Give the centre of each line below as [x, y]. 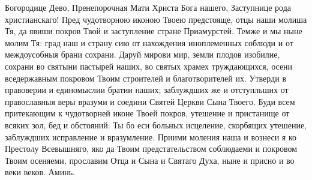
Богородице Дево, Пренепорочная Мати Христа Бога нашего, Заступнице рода [148, 7]
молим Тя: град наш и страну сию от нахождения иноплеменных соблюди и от [149, 42]
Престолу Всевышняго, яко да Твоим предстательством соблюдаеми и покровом [151, 148]
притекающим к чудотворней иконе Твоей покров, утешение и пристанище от [147, 113]
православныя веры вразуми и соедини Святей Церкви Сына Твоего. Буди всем [150, 101]
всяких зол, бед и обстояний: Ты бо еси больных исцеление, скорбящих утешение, [156, 124]
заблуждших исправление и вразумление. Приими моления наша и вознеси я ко [151, 136]
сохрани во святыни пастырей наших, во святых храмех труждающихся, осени [149, 66]
